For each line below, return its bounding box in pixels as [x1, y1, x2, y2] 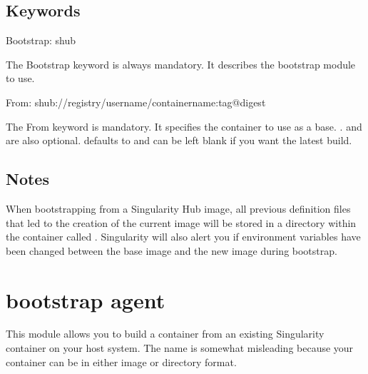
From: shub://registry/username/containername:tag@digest [6, 94, 266, 109]
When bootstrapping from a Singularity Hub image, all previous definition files [6, 201, 351, 216]
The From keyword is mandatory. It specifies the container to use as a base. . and [6, 118, 362, 133]
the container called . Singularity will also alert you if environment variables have [6, 229, 361, 244]
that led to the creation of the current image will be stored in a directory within [6, 215, 357, 230]
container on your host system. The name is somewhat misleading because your [6, 340, 354, 355]
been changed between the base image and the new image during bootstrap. [6, 243, 337, 258]
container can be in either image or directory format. [6, 354, 237, 369]
